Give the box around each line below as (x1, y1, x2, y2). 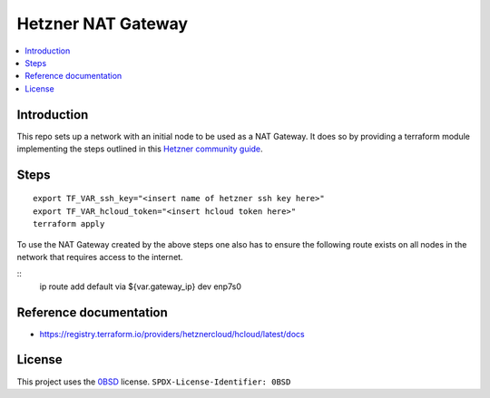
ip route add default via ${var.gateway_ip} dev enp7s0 (39, 281, 242, 292)
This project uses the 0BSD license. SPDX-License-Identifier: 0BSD (16, 376, 291, 387)
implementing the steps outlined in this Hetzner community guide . (16, 143, 263, 154)
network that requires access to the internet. (16, 251, 183, 262)
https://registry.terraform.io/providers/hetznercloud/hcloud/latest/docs (39, 328, 305, 339)
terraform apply (33, 218, 105, 229)
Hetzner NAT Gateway (16, 14, 189, 34)
